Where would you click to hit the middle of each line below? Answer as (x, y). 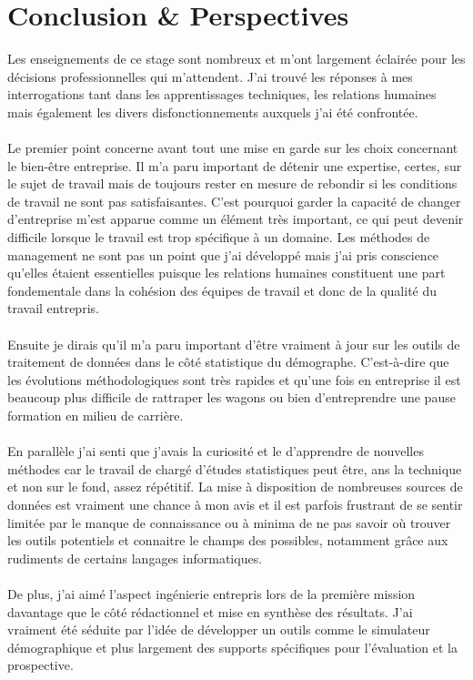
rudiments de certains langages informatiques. (135, 558)
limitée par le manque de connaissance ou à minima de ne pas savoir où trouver (229, 522)
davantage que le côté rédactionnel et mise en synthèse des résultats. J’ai (210, 611)
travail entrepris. (53, 308)
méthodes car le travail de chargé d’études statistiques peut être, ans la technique (235, 468)
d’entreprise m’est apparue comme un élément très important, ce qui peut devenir (236, 219)
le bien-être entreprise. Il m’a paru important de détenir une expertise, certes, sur (235, 165)
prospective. (40, 665)
